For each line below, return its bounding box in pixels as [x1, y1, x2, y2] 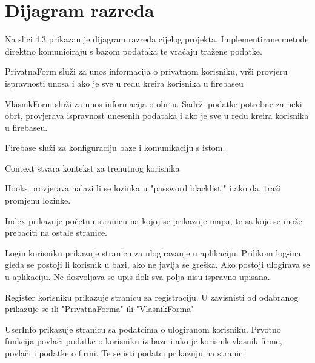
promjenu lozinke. [5, 194, 71, 207]
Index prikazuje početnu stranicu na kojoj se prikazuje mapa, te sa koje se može [5, 214, 302, 227]
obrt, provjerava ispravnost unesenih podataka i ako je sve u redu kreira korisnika [5, 109, 309, 122]
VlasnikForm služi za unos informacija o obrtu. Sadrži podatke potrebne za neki [5, 97, 302, 110]
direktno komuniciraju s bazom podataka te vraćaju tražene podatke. [5, 44, 262, 57]
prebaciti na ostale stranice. [5, 226, 108, 239]
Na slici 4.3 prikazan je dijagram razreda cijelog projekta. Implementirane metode [5, 33, 309, 45]
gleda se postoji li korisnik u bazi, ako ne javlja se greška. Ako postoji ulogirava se [5, 258, 310, 271]
